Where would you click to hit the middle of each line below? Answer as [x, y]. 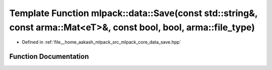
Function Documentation [49, 57]
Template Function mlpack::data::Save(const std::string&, [133, 13]
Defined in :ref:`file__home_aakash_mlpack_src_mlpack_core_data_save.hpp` [101, 42]
